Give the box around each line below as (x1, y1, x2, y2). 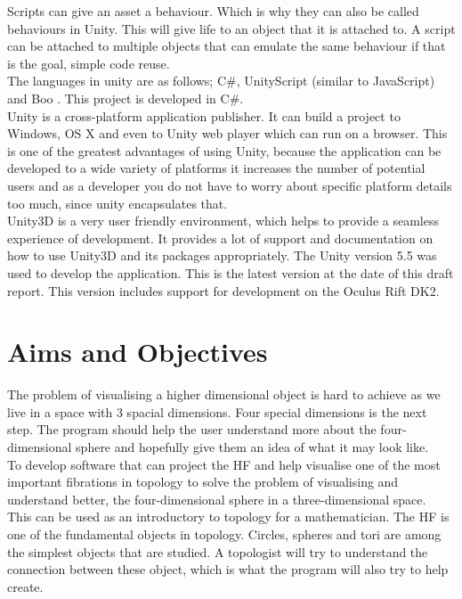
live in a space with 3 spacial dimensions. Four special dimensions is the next (7, 402, 427, 421)
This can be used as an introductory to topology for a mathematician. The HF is (7, 507, 450, 526)
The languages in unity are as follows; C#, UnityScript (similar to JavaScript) (7, 71, 435, 90)
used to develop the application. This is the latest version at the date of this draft (7, 263, 454, 282)
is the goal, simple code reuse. (7, 53, 170, 72)
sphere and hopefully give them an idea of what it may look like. (76, 438, 429, 455)
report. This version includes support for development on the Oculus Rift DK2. (7, 281, 440, 299)
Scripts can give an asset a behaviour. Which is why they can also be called (7, 2, 419, 20)
